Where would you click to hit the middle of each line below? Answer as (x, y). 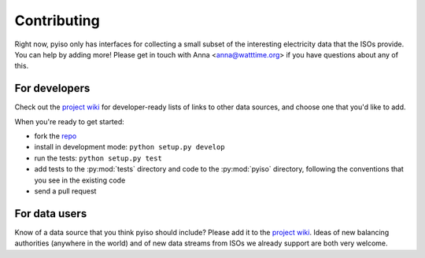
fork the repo (55, 136)
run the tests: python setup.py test (98, 158)
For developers (52, 88)
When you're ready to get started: (70, 121)
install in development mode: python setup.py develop (129, 147)
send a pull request (65, 191)
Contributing (57, 20)
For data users (51, 214)
